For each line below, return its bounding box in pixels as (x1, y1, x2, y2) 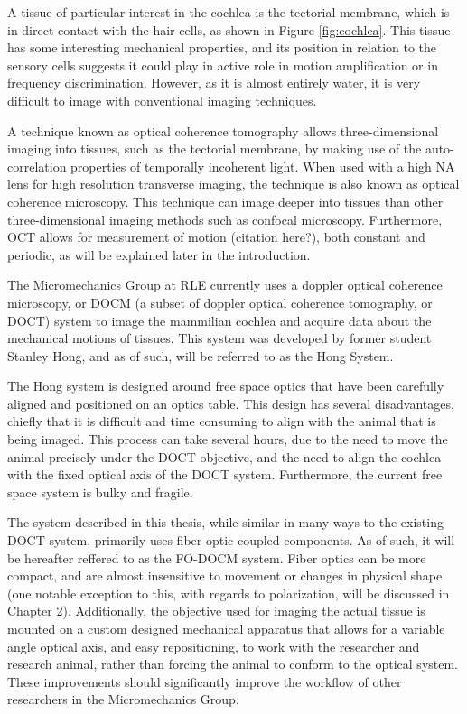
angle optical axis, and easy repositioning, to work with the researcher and (7, 636, 420, 655)
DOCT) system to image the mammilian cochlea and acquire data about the (7, 311, 432, 329)
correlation (7, 156, 67, 175)
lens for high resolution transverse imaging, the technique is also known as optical (7, 174, 460, 193)
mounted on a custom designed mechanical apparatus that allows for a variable (7, 619, 445, 637)
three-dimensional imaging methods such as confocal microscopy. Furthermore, (7, 209, 443, 228)
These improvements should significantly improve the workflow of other (7, 672, 402, 691)
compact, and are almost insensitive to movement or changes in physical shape (7, 566, 443, 585)
